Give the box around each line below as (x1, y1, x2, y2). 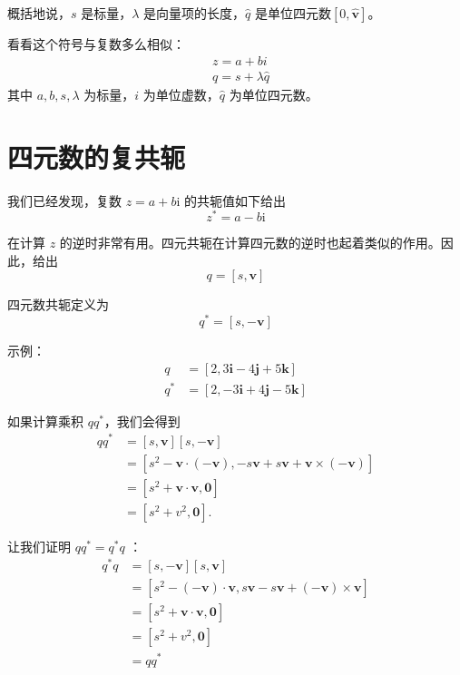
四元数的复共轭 (7, 138, 186, 175)
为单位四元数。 (229, 84, 318, 103)
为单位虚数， (142, 84, 220, 103)
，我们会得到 (103, 411, 181, 430)
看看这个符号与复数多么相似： (7, 34, 185, 53)
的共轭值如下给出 (183, 191, 286, 210)
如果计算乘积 (7, 411, 83, 430)
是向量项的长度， (143, 4, 246, 22)
